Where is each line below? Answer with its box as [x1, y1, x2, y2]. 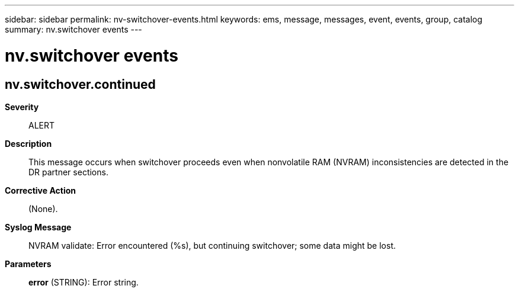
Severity [5, 101, 39, 112]
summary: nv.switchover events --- [5, 24, 142, 34]
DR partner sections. [28, 166, 108, 177]
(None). [28, 203, 58, 214]
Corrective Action [5, 185, 76, 195]
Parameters [5, 258, 52, 269]
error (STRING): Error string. [28, 277, 139, 287]
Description [5, 138, 52, 149]
